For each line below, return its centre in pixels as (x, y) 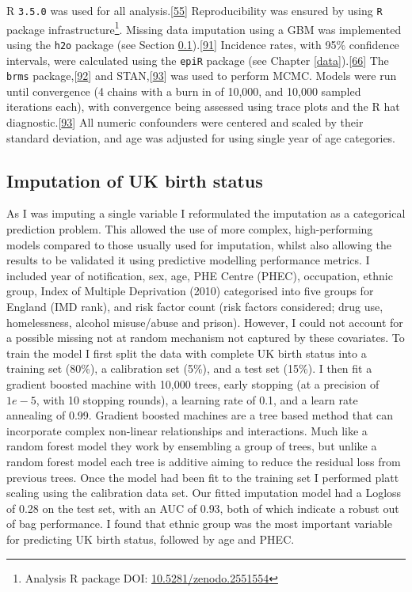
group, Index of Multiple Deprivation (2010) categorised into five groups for (190, 291)
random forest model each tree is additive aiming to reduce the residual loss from (204, 461)
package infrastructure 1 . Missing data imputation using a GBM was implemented (204, 28)
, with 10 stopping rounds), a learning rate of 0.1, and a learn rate (197, 399)
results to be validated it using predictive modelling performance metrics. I (188, 260)
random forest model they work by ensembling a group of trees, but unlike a (192, 446)
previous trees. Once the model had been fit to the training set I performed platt (203, 477)
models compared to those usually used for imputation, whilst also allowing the (199, 244)
